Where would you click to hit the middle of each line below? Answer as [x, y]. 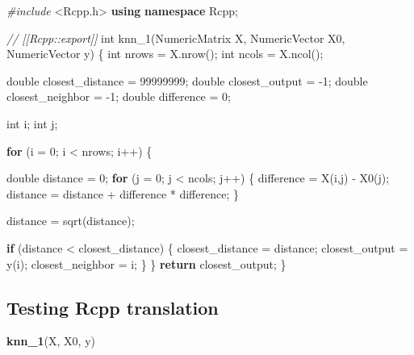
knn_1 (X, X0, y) [51, 341]
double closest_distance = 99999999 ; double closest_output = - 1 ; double [187, 80]
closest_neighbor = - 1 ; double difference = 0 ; [119, 96]
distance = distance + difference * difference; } [123, 193]
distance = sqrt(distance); [71, 221]
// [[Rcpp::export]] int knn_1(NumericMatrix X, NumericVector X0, [176, 38]
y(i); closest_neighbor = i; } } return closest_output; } [146, 263]
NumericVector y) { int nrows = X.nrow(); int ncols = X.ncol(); [165, 54]
